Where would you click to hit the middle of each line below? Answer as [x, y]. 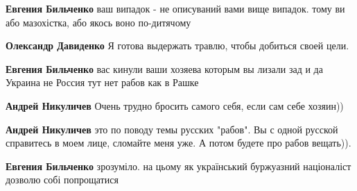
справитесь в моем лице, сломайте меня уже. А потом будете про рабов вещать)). [178, 143]
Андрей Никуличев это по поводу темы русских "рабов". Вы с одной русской [172, 129]
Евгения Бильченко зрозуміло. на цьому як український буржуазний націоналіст [178, 166]
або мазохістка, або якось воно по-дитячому [98, 22]
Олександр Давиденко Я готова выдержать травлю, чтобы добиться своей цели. [177, 45]
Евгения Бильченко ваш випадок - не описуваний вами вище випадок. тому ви [175, 8]
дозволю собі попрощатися [62, 180]
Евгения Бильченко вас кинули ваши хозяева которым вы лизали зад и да [164, 68]
